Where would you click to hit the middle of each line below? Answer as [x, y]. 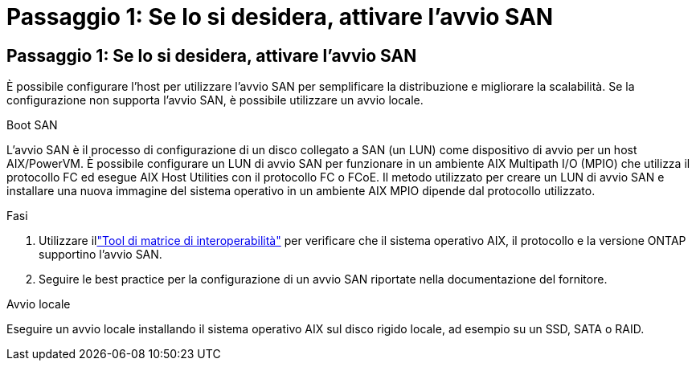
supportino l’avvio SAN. [100, 255]
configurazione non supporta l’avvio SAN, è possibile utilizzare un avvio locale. [215, 100]
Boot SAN [32, 125]
